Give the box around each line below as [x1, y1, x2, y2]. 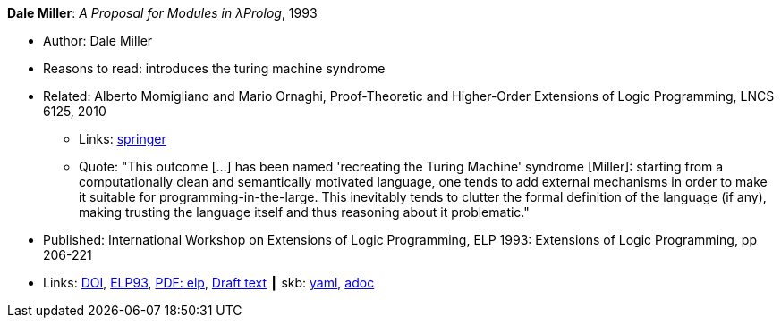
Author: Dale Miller [43, 33, 153, 48]
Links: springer [79, 131, 166, 146]
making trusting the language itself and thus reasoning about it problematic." [79, 204, 530, 220]
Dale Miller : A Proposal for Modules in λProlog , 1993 [7, 5, 318, 21]
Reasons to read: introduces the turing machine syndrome [43, 61, 386, 76]
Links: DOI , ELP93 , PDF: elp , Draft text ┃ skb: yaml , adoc [43, 275, 375, 290]
